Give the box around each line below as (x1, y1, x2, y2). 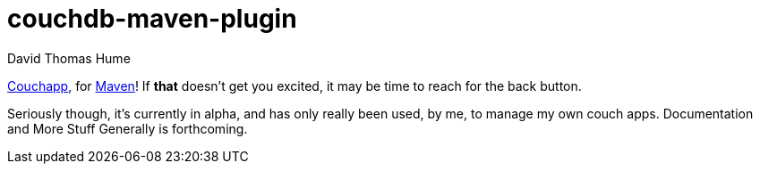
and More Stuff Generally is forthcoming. (7, 120, 248, 136)
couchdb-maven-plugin (7, 4, 297, 34)
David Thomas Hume (7, 50, 131, 66)
